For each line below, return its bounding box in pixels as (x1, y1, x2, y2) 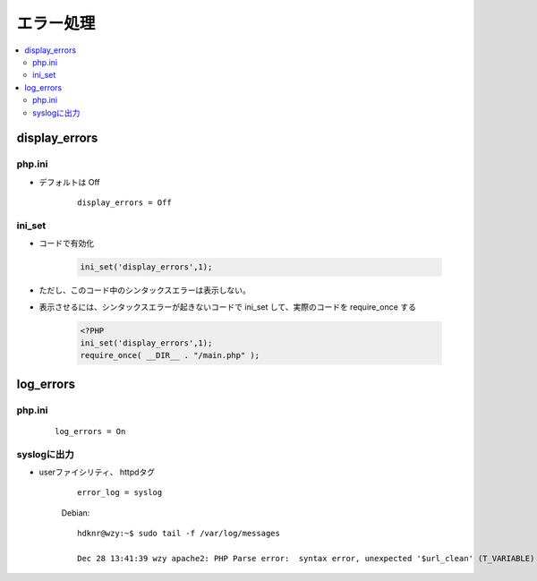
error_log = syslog (77, 488, 163, 498)
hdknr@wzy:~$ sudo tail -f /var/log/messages (77, 528, 281, 539)
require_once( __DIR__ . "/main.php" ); (80, 350, 260, 361)
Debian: (61, 507, 90, 518)
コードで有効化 (38, 238, 94, 249)
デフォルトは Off (38, 176, 100, 187)
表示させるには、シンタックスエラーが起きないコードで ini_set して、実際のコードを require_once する (38, 301, 416, 312)
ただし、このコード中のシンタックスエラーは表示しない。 (38, 285, 251, 295)
